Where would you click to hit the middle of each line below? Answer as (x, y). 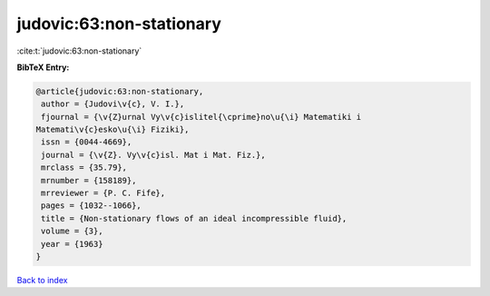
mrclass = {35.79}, (84, 168)
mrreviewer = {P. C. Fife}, (103, 193)
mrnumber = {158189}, (89, 180)
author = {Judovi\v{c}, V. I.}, (113, 104)
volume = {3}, (72, 231)
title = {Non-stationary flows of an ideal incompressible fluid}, (194, 218)
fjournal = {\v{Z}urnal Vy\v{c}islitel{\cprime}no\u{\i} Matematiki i (201, 117)
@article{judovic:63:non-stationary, (120, 91)
